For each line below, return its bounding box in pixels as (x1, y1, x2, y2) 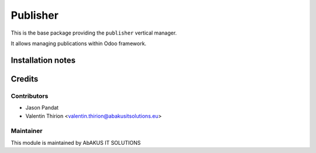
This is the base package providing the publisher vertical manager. (11, 29, 177, 36)
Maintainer (11, 127, 43, 135)
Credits (11, 74, 39, 84)
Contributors (11, 91, 49, 100)
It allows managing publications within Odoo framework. (11, 40, 146, 47)
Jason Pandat (25, 104, 59, 111)
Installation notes (11, 55, 76, 65)
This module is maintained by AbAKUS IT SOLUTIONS (11, 139, 141, 146)
